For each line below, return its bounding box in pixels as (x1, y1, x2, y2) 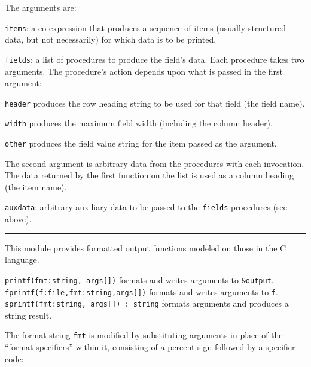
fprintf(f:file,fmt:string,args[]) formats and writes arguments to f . (5, 285, 278, 298)
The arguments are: (5, 1, 77, 13)
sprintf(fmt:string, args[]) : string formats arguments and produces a (5, 297, 289, 310)
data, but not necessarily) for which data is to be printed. (5, 33, 217, 46)
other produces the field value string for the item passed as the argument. (5, 137, 277, 149)
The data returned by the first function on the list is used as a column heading (5, 169, 294, 181)
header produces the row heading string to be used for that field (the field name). (5, 96, 305, 109)
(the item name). (5, 180, 67, 193)
